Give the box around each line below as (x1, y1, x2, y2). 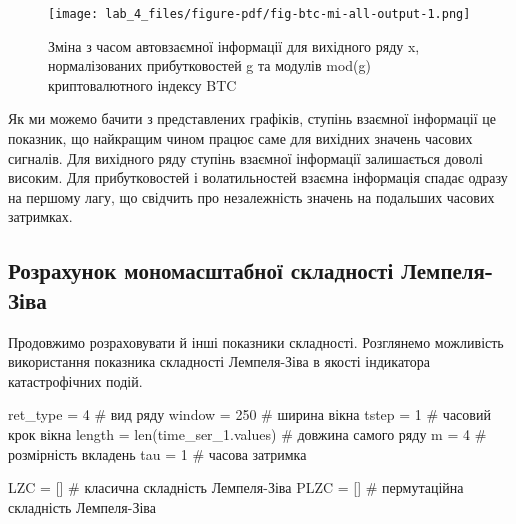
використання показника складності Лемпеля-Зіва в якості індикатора (8, 351, 430, 372)
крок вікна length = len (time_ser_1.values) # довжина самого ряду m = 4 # (8, 423, 487, 444)
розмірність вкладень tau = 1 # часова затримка (8, 443, 307, 464)
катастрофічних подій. (8, 370, 143, 391)
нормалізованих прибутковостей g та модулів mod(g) (48, 55, 372, 76)
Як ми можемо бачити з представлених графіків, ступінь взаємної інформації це (8, 108, 496, 129)
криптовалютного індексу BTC (48, 74, 237, 95)
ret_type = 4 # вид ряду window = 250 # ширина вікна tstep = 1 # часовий (8, 404, 491, 425)
